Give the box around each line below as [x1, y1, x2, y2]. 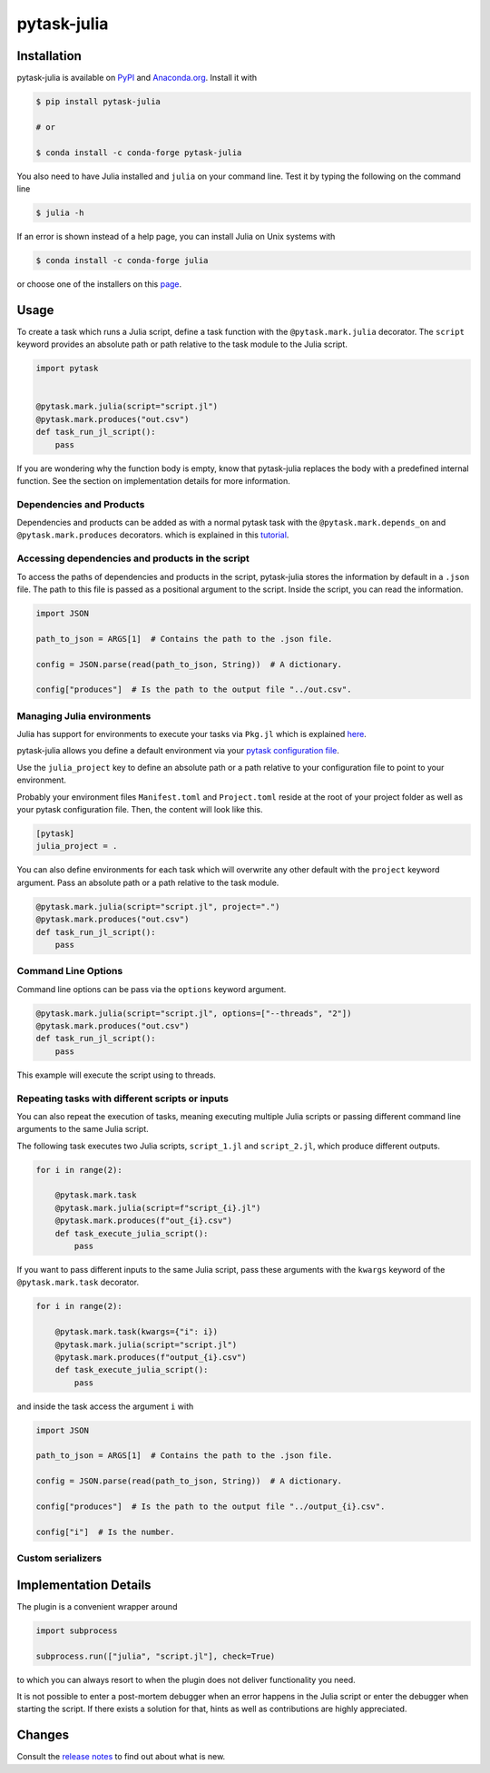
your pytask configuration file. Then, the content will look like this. [16, 804, 263, 814]
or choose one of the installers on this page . [16, 278, 182, 290]
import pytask [35, 363, 99, 374]
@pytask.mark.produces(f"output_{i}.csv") [54, 1352, 247, 1362]
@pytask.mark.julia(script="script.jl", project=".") [35, 901, 280, 911]
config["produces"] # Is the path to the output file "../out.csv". [35, 685, 352, 694]
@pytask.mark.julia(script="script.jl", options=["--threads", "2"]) [35, 1008, 352, 1019]
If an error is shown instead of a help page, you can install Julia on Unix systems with [16, 231, 336, 241]
